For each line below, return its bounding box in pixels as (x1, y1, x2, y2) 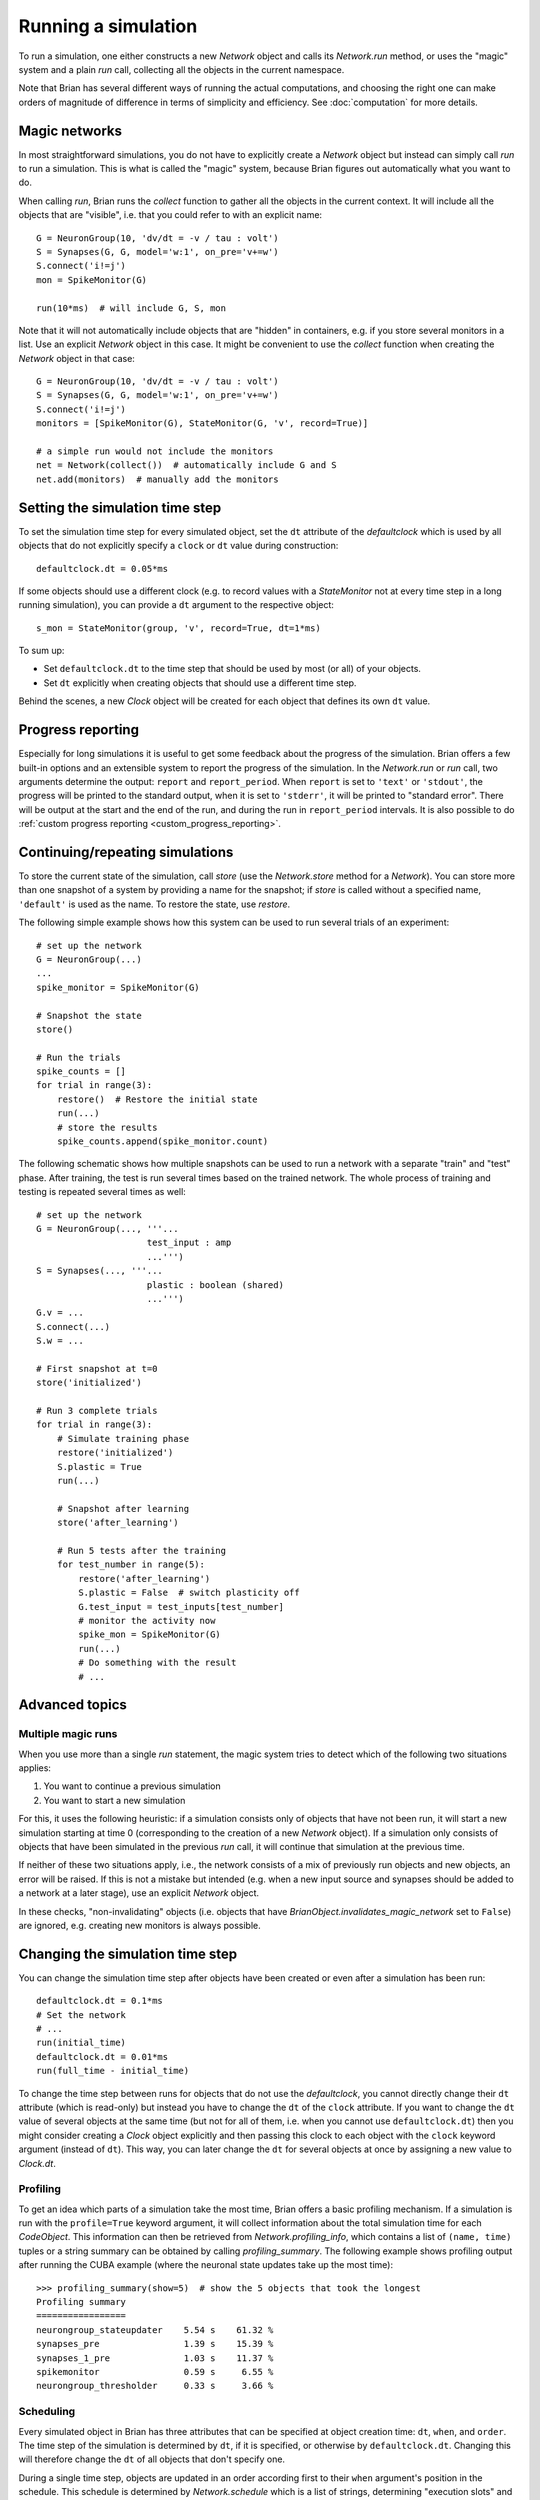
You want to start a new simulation (43, 1794, 186, 1806)
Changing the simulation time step (18, 1945, 238, 1962)
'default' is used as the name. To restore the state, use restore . (18, 898, 291, 910)
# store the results (56, 1121, 158, 1133)
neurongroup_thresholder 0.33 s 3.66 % (36, 2380, 274, 2392)
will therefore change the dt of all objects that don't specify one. (18, 2453, 285, 2465)
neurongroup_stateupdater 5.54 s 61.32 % (36, 2324, 274, 2335)
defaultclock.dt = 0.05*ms (36, 563, 169, 574)
